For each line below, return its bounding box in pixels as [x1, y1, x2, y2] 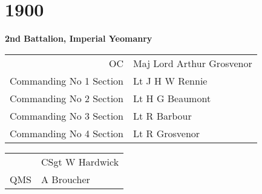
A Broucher [41, 172, 90, 186]
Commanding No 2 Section [10, 91, 124, 105]
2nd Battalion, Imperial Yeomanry [5, 32, 152, 45]
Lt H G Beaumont [133, 91, 211, 105]
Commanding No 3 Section [10, 108, 124, 123]
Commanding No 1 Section [10, 73, 124, 88]
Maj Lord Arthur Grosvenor [133, 56, 252, 70]
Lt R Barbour [133, 108, 192, 123]
